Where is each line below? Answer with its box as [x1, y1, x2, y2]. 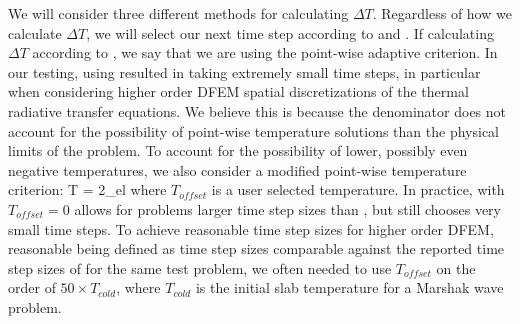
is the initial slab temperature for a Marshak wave [195, 277, 504, 298]
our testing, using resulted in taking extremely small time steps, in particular [8, 61, 481, 82]
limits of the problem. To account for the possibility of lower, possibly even [8, 140, 468, 161]
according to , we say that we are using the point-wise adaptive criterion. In [32, 42, 498, 63]
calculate [8, 22, 62, 43]
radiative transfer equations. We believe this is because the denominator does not [8, 100, 507, 121]
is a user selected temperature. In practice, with [211, 179, 505, 200]
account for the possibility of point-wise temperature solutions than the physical [8, 120, 499, 141]
